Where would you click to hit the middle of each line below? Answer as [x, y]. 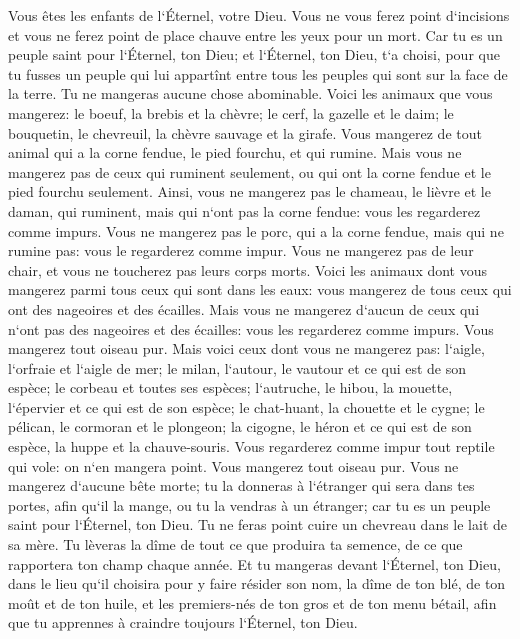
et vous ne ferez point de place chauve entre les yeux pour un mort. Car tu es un [255, 34]
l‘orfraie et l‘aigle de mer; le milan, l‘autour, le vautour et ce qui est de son [237, 367]
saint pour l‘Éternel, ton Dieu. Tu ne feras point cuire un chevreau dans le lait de [258, 524]
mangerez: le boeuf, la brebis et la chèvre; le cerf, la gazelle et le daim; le [231, 112]
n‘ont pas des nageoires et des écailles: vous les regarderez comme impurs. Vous [251, 328]
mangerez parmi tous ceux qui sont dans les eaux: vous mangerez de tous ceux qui [260, 289]
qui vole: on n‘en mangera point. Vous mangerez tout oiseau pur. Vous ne [233, 465]
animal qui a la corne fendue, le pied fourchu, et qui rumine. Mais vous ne [235, 152]
